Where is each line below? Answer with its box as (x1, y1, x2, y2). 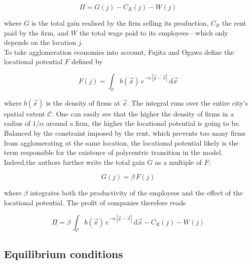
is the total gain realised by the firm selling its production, (32, 18, 209, 28)
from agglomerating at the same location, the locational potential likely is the (4, 137, 239, 148)
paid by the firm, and (4, 27, 69, 38)
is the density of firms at (46, 97, 120, 108)
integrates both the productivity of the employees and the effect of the (30, 188, 243, 198)
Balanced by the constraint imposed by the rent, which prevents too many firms (4, 127, 246, 138)
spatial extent (4, 108, 45, 118)
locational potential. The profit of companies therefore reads (4, 197, 186, 207)
